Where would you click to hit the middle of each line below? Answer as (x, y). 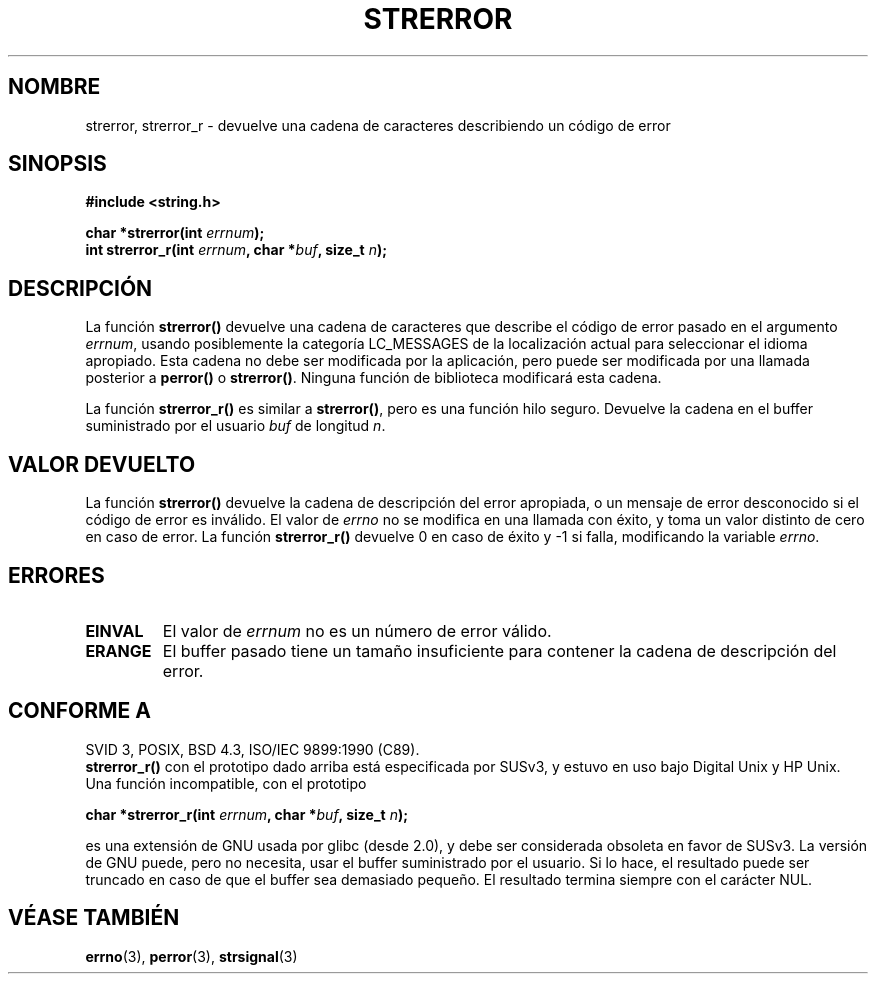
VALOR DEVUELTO (102, 464)
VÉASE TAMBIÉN (94, 918)
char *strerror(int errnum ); (175, 233)
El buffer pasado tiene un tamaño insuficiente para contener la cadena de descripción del (499, 650)
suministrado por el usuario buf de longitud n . (235, 426)
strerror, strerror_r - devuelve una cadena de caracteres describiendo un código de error (378, 125)
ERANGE (118, 650)
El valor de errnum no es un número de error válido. (357, 630)
